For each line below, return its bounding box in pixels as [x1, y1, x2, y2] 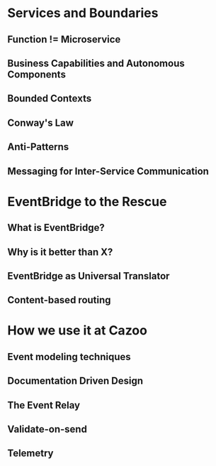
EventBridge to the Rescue [7, 193, 167, 210]
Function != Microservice [7, 33, 121, 45]
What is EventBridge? [7, 222, 105, 234]
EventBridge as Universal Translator [7, 270, 170, 282]
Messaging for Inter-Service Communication [7, 165, 209, 177]
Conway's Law [7, 116, 74, 129]
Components [7, 68, 66, 80]
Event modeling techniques [7, 350, 131, 363]
